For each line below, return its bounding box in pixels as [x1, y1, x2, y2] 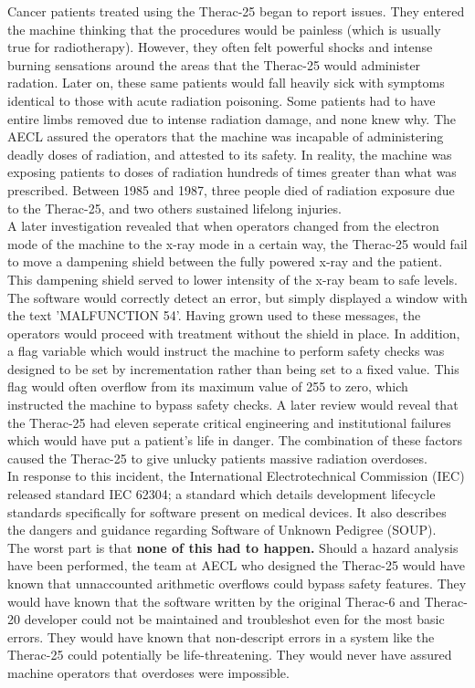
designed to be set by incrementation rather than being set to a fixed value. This [7, 359, 459, 378]
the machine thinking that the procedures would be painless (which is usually [7, 19, 441, 38]
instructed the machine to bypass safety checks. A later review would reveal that [7, 395, 459, 414]
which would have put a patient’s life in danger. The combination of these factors [7, 431, 463, 450]
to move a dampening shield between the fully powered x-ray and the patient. [7, 252, 443, 271]
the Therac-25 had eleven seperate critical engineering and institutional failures [7, 412, 451, 432]
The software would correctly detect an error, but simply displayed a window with [7, 287, 468, 307]
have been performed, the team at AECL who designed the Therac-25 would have [7, 556, 466, 575]
